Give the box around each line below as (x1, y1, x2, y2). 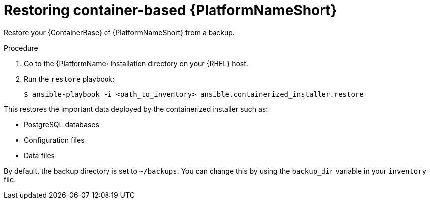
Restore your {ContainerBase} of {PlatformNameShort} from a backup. (4, 28, 235, 37)
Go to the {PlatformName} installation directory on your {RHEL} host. (24, 59, 248, 68)
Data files (24, 151, 55, 160)
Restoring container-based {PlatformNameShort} (4, 2, 337, 19)
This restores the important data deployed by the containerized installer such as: (4, 104, 268, 113)
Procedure (4, 43, 38, 52)
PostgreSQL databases (24, 120, 99, 129)
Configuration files (24, 135, 85, 144)
